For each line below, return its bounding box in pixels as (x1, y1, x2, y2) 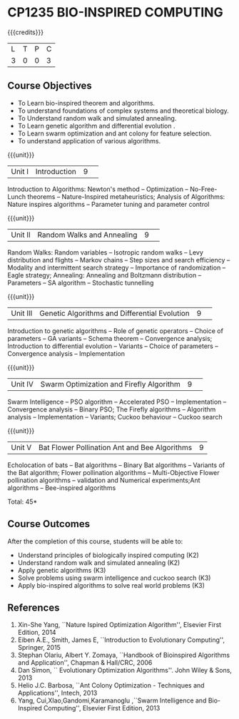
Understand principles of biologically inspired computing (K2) (17, 551, 200, 559)
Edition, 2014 (17, 628, 56, 637)
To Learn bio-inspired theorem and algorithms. (17, 98, 156, 107)
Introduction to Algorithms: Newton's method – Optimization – (7, 185, 189, 193)
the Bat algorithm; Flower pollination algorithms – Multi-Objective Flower (7, 468, 220, 476)
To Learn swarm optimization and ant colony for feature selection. (17, 129, 212, 138)
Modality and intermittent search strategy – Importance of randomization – (7, 263, 226, 272)
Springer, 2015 (17, 643, 61, 652)
